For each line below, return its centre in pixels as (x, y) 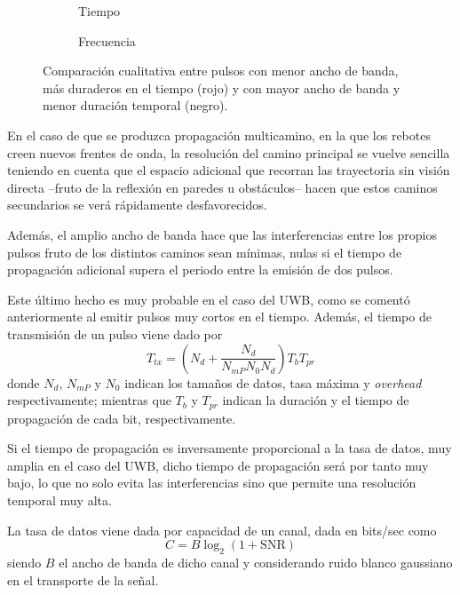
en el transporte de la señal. (83, 579)
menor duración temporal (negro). (135, 105)
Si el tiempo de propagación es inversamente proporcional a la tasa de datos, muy (230, 448)
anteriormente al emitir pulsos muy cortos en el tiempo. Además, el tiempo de (219, 317)
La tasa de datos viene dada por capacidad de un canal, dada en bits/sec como (222, 530)
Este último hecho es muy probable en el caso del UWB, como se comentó (209, 299)
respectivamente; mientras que (89, 400)
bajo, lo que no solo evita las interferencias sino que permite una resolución (212, 483)
